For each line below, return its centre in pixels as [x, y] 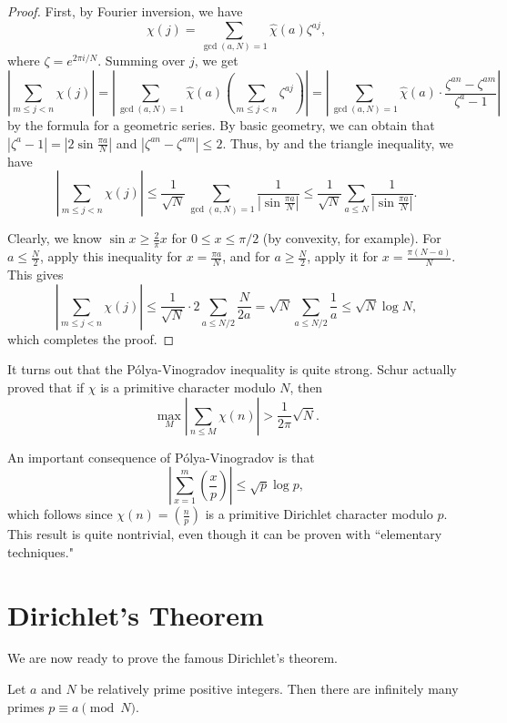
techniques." [41, 551]
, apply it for [343, 256]
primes [26, 706]
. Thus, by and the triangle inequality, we [338, 143]
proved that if [46, 387]
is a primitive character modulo [188, 387]
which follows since [60, 514]
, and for [246, 256]
